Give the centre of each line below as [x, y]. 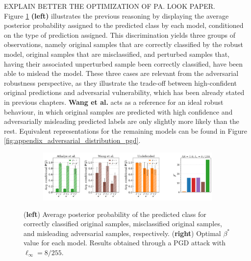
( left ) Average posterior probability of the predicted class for [115, 214]
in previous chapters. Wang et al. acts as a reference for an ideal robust [114, 102]
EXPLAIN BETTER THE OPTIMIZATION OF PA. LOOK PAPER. [110, 6]
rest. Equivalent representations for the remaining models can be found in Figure [126, 130]
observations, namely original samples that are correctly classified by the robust [124, 44]
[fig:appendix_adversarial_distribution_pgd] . [72, 140]
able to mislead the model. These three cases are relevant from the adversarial [121, 73]
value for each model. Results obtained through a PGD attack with [125, 243]
